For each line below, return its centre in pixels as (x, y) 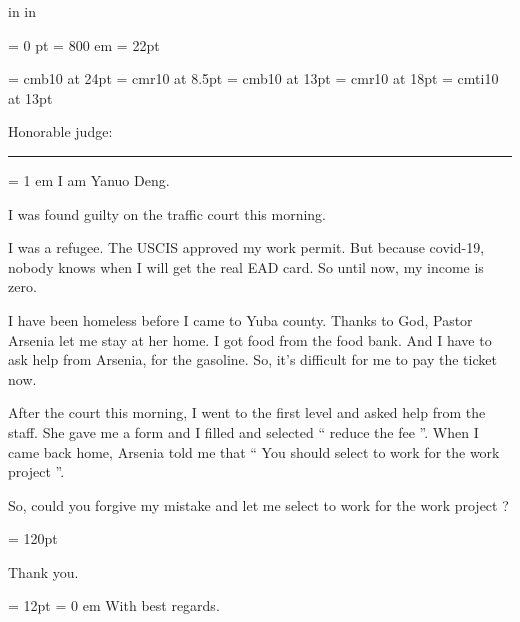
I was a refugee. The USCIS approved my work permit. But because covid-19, (246, 247)
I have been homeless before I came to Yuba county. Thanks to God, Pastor (240, 319)
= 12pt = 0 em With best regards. (114, 605)
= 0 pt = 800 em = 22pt (84, 44)
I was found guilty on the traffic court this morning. (167, 213)
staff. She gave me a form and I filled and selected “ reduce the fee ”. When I (243, 431)
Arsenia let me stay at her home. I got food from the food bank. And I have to (250, 339)
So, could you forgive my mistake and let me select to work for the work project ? (258, 504)
